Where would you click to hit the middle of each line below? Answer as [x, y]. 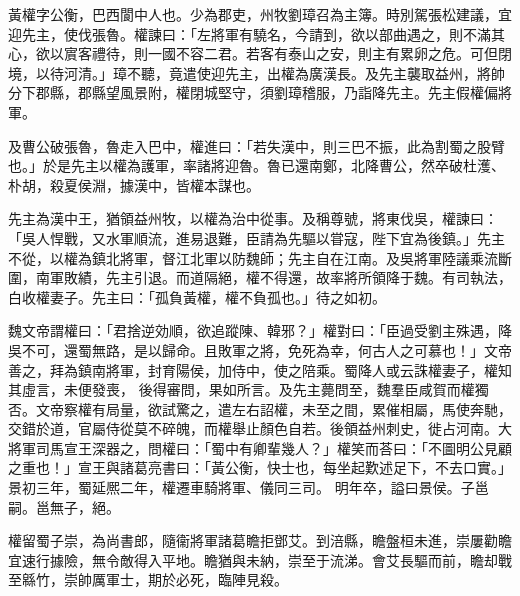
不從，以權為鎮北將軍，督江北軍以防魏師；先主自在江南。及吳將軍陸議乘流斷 [260, 257]
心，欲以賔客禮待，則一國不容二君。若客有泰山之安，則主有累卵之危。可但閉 [260, 53]
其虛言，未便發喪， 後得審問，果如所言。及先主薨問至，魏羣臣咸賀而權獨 [248, 389]
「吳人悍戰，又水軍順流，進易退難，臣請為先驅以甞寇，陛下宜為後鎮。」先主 [256, 237]
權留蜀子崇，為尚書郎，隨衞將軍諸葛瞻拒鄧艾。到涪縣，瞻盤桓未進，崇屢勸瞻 [260, 540]
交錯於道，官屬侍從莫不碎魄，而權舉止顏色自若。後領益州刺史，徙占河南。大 [260, 428]
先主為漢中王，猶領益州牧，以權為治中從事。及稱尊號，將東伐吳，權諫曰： [253, 218]
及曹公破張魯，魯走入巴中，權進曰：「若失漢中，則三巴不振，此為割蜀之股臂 [256, 145]
